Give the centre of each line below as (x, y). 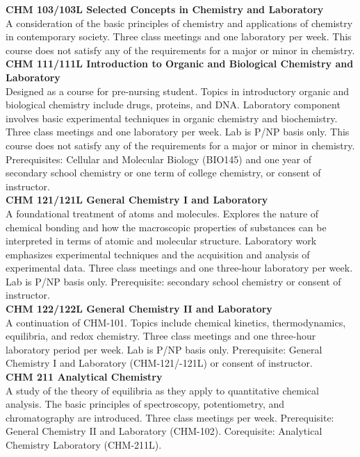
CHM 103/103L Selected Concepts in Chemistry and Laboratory (165, 9)
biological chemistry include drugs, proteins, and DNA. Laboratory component (173, 105)
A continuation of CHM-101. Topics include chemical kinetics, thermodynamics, (176, 322)
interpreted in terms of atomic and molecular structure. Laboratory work (161, 241)
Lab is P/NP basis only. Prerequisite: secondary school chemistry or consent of (173, 281)
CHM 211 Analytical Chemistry (84, 377)
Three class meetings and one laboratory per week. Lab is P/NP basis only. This (178, 132)
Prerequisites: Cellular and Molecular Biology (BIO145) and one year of (159, 159)
